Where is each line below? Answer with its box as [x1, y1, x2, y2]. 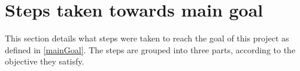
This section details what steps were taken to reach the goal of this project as [5, 32, 289, 44]
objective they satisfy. [5, 55, 84, 67]
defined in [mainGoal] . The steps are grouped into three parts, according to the [5, 43, 296, 56]
